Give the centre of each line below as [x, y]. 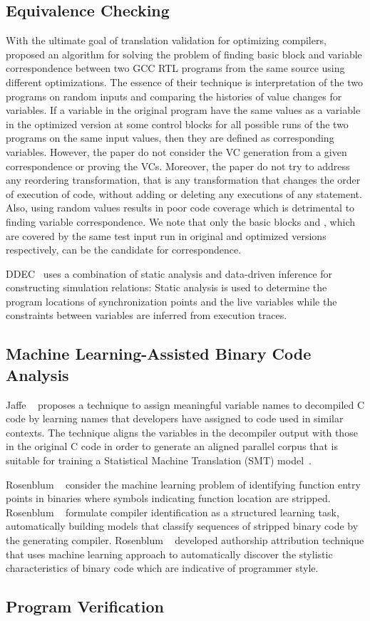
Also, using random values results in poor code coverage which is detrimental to [180, 208]
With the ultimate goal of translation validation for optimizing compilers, [166, 40]
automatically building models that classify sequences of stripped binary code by [182, 526]
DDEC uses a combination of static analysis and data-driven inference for [169, 273]
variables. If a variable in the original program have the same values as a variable [183, 110]
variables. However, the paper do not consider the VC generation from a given [176, 151]
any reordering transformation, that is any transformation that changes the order [183, 180]
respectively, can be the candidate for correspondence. [124, 250]
